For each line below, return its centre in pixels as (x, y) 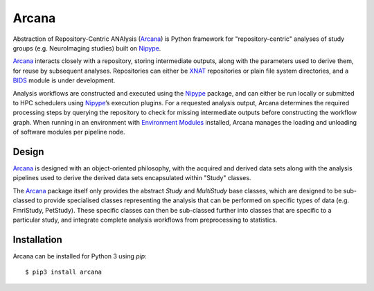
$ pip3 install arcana (64, 272)
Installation (37, 239)
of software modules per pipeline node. (69, 132)
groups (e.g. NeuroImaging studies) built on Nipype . (87, 48)
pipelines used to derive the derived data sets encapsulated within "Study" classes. (132, 178)
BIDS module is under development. (64, 80)
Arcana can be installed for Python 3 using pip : (80, 256)
